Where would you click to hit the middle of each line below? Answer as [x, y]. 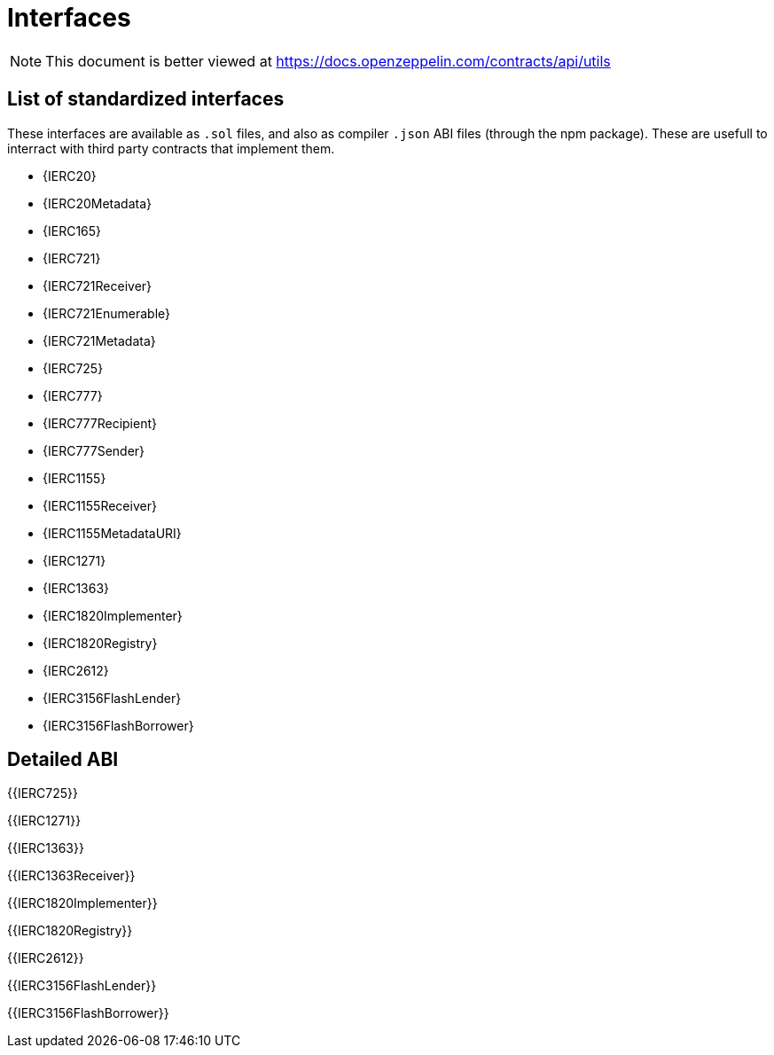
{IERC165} [72, 231]
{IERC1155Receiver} [100, 505]
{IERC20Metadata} [97, 203]
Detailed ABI [63, 760]
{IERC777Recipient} [100, 423]
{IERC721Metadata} [99, 340]
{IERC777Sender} [94, 450]
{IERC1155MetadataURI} [112, 533]
